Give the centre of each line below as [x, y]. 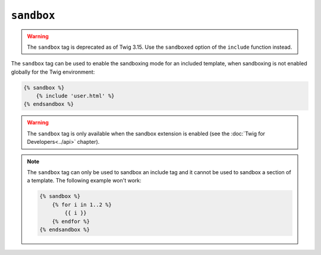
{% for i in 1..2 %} [82, 204]
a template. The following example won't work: [84, 181]
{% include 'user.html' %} [75, 96]
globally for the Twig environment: [53, 72]
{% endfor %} [71, 221]
